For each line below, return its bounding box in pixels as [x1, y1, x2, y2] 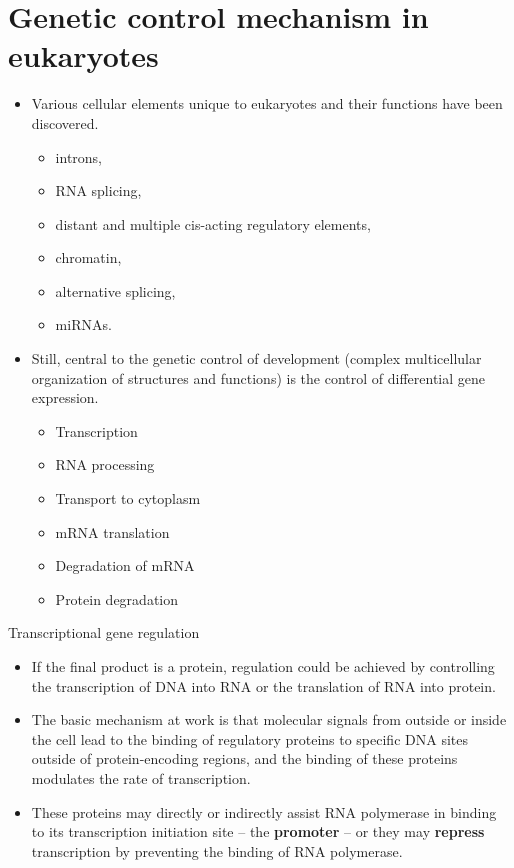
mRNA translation [55, 521, 170, 542]
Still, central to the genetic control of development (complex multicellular [31, 348, 482, 369]
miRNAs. [55, 314, 112, 335]
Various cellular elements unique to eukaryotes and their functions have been [31, 93, 503, 114]
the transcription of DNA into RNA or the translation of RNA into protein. [31, 675, 496, 696]
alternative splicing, [55, 280, 176, 301]
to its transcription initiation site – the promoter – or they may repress [31, 821, 485, 842]
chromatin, [55, 247, 122, 268]
